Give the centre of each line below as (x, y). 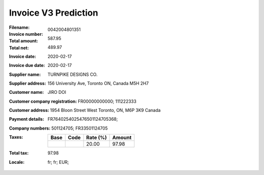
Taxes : (16, 137)
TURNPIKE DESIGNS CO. (73, 74)
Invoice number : (26, 34)
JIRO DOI (57, 92)
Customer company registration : (43, 101)
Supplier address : (28, 83)
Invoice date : (22, 56)
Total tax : (19, 153)
